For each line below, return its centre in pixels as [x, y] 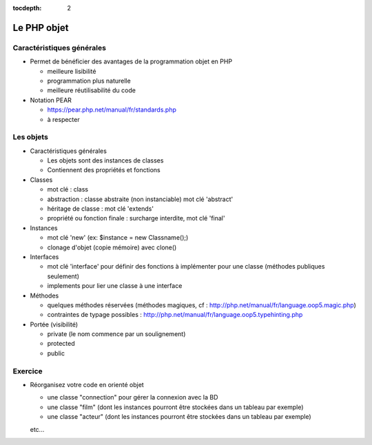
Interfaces [44, 257]
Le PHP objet [41, 28]
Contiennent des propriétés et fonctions [104, 170]
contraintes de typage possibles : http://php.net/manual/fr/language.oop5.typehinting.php [175, 315]
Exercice [28, 371]
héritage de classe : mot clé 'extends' [101, 208]
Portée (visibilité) [54, 324]
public [56, 353]
